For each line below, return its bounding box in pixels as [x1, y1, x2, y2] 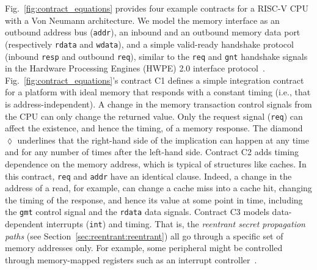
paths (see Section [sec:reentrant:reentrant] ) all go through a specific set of [5, 229, 283, 242]
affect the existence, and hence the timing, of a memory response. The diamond [5, 122, 303, 134]
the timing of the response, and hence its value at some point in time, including [5, 193, 303, 206]
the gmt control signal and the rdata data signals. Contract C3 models [5, 205, 269, 218]
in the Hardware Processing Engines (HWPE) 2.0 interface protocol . [5, 62, 265, 75]
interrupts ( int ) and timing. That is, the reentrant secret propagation [46, 217, 305, 230]
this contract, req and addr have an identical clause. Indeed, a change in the [5, 169, 292, 182]
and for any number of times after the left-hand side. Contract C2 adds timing [5, 145, 299, 158]
